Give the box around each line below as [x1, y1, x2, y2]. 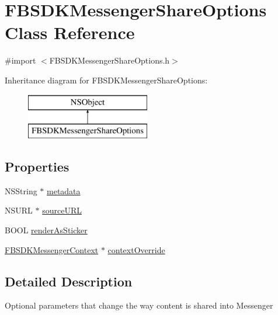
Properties [5, 157, 69, 176]
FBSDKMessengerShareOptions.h [49, 54, 170, 66]
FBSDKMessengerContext [5, 243, 99, 256]
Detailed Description [5, 272, 133, 290]
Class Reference [5, 20, 135, 44]
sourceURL [42, 204, 82, 216]
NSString [5, 184, 37, 197]
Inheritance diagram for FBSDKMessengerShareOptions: [5, 73, 208, 86]
